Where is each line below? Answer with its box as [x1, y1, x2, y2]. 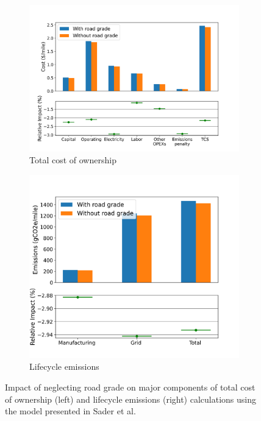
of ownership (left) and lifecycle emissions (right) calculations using [5, 392, 256, 405]
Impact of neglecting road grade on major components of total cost [5, 380, 256, 393]
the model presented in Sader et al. [5, 405, 136, 417]
